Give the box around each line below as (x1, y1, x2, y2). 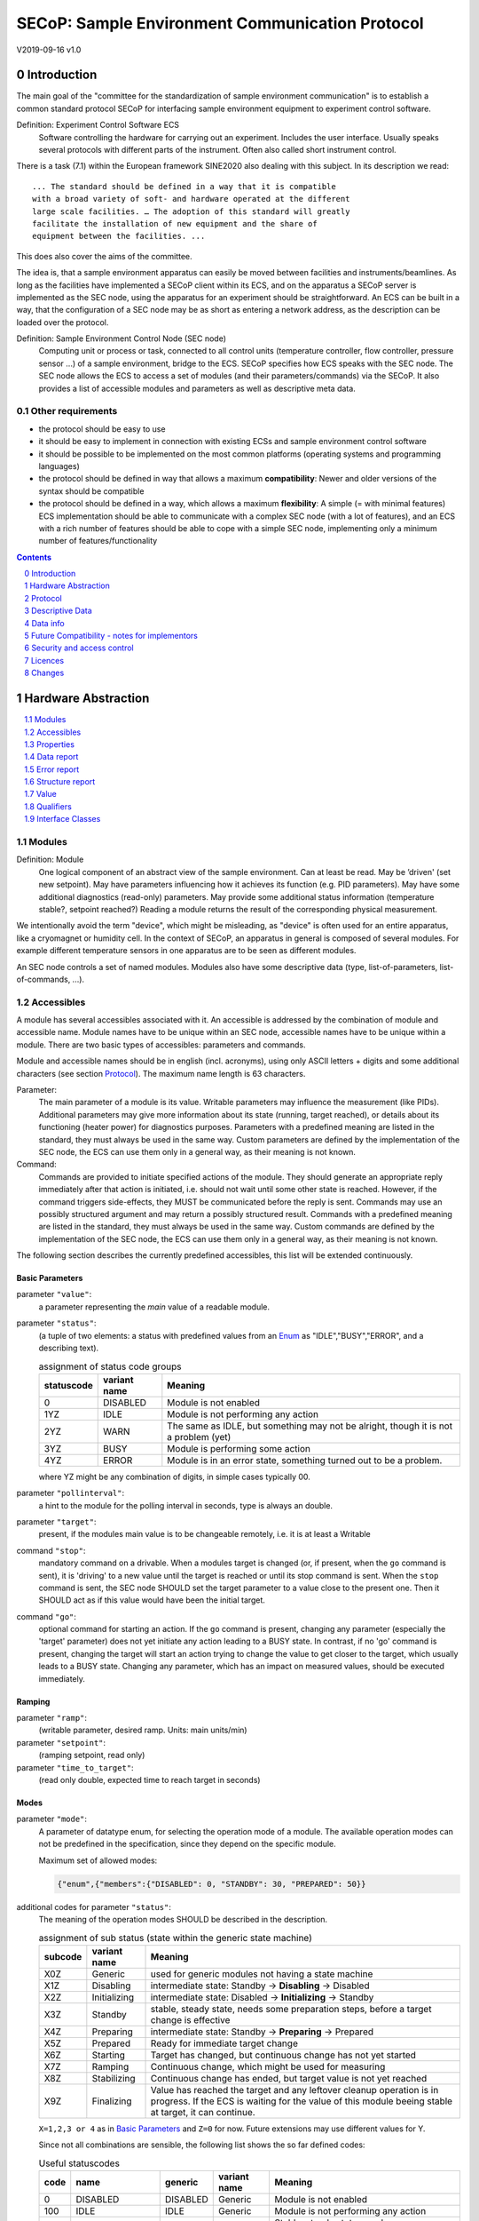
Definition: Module (16, 854, 84, 865)
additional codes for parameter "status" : (16, 1901, 172, 1912)
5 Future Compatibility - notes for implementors (24, 631, 199, 641)
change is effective (150, 2013, 231, 2026)
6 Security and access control (24, 642, 134, 653)
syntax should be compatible (38, 485, 145, 497)
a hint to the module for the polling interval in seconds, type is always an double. (38, 1500, 333, 1510)
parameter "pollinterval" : (16, 1488, 125, 1499)
